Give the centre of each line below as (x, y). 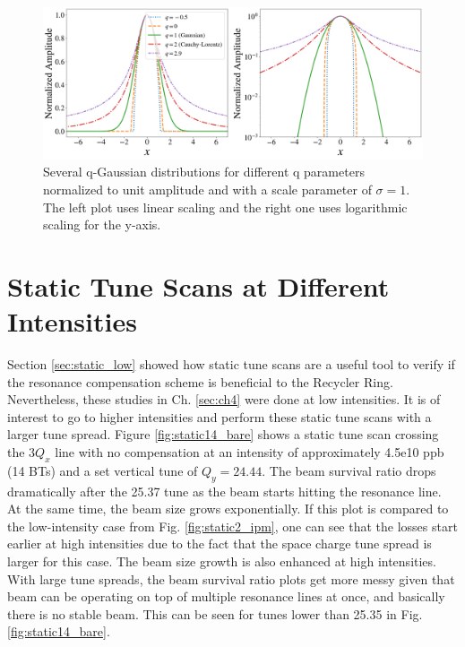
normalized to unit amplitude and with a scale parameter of (207, 189)
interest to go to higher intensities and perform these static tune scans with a (220, 416)
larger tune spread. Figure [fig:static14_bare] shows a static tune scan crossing (223, 434)
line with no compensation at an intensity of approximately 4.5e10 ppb (250, 452)
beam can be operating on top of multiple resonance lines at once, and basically (226, 596)
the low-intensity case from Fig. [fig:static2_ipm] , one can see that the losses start (232, 526)
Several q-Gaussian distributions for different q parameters (204, 172)
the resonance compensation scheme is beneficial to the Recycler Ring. (200, 381)
